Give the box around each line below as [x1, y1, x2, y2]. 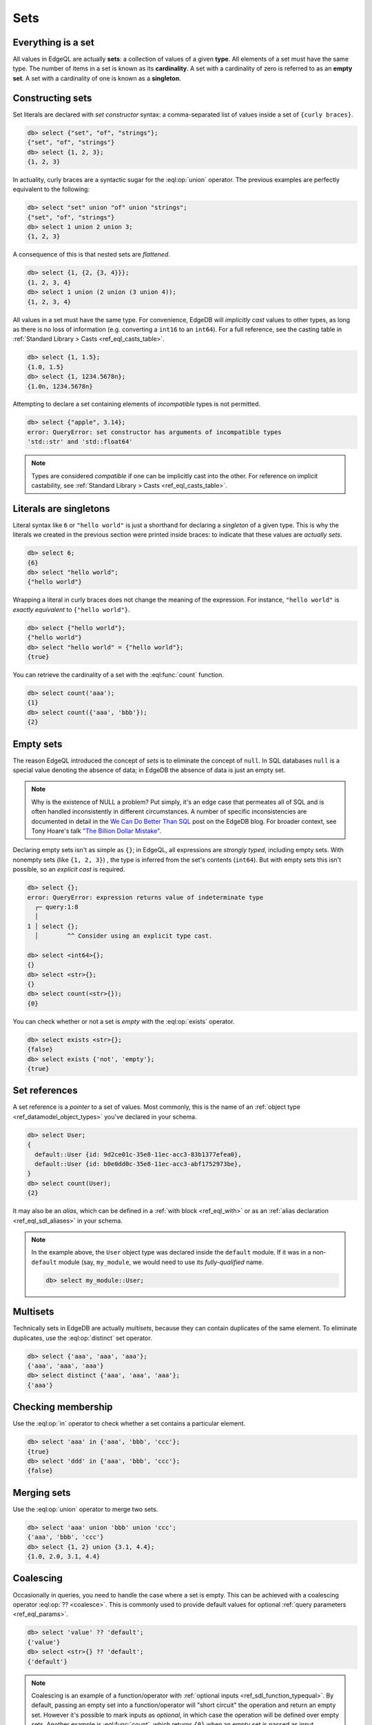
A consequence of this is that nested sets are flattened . [12, 250, 170, 259]
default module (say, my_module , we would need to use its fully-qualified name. [31, 1258, 265, 1266]
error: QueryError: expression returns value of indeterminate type [27, 894, 264, 901]
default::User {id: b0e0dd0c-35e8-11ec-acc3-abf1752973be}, [34, 1160, 242, 1168]
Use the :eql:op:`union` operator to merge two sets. [12, 1505, 158, 1513]
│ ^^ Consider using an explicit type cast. [34, 932, 213, 940]
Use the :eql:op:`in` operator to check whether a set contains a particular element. [12, 1419, 246, 1428]
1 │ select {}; [27, 922, 79, 930]
